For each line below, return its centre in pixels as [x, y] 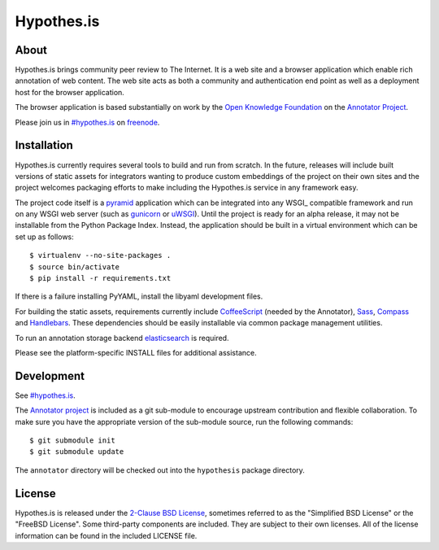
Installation [44, 145]
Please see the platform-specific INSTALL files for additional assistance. [136, 353]
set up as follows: [45, 237]
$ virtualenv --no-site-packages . [100, 255]
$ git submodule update [77, 452]
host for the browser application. [70, 92]
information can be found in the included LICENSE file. [106, 535]
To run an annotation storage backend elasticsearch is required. [122, 338]
